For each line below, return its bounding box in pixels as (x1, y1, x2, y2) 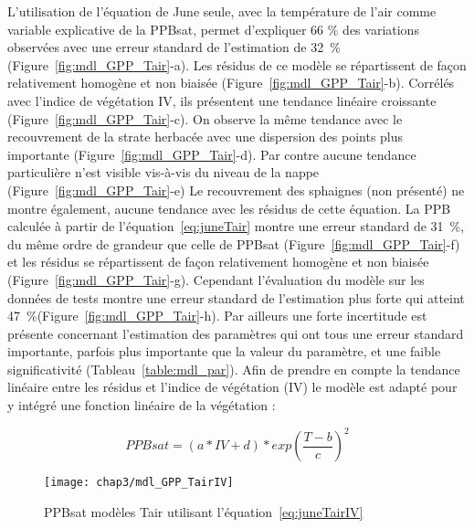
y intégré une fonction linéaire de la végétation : (7, 396, 276, 415)
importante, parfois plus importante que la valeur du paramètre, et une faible (7, 342, 441, 361)
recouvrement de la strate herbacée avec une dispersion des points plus (7, 127, 404, 146)
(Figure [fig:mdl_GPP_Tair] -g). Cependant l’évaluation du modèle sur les (7, 269, 425, 289)
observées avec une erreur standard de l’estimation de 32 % (7, 37, 341, 57)
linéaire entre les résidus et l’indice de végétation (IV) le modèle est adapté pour (7, 377, 458, 396)
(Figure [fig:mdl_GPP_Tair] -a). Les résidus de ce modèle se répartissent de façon (7, 55, 467, 74)
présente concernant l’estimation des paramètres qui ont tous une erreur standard (7, 323, 464, 343)
